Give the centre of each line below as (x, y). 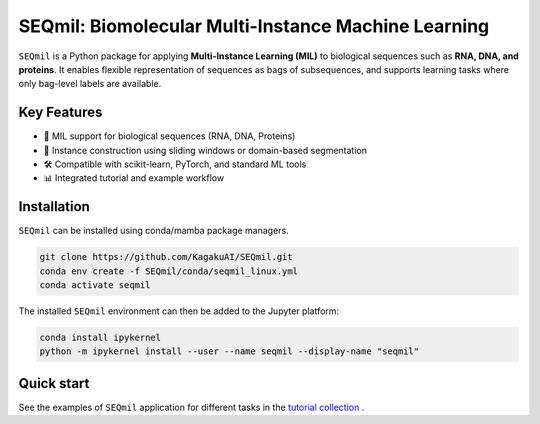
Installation (54, 206)
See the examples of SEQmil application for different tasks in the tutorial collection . (191, 407)
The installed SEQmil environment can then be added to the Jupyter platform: (179, 311)
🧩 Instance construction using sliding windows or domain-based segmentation (205, 150)
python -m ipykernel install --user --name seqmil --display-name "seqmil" (229, 351)
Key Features (60, 112)
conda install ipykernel (100, 338)
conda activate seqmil (95, 285)
